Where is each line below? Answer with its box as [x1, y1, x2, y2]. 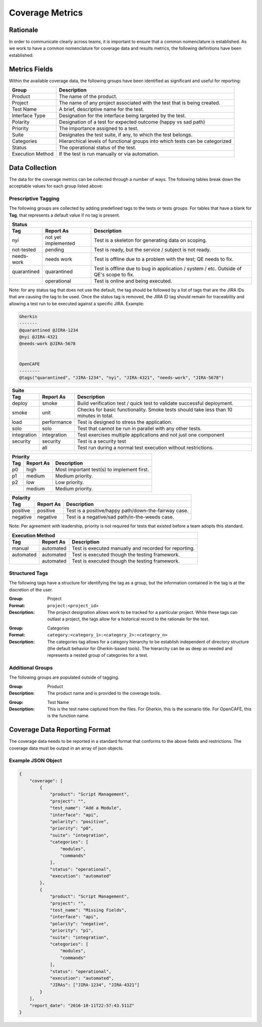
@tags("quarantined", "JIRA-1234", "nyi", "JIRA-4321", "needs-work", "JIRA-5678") [19, 375, 224, 380]
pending [45, 246, 64, 253]
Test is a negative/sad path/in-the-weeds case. [66, 514, 174, 521]
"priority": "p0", [49, 826, 94, 831]
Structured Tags [9, 570, 49, 577]
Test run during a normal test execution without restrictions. [77, 444, 214, 451]
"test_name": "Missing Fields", [49, 907, 127, 913]
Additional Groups [9, 665, 53, 671]
